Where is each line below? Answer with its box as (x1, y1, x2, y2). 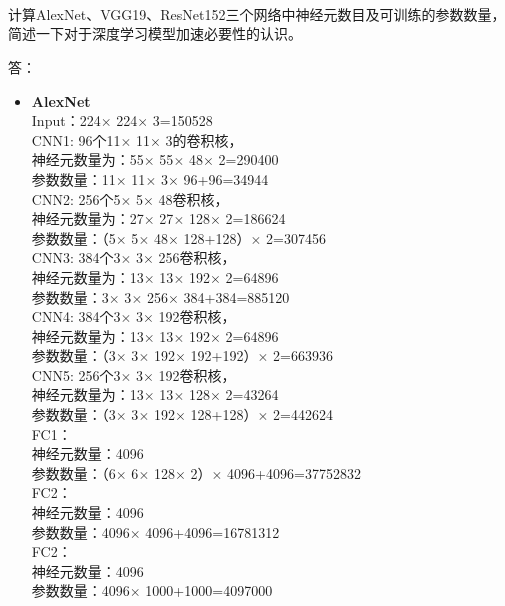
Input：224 (31, 110, 101, 131)
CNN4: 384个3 (31, 306, 121, 327)
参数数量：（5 (31, 227, 116, 248)
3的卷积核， (165, 129, 243, 150)
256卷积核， (158, 247, 236, 268)
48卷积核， (158, 188, 229, 209)
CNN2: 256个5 (31, 188, 121, 209)
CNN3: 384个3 (31, 247, 121, 268)
